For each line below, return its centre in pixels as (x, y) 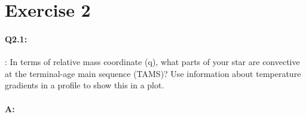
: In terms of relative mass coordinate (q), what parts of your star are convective (152, 62)
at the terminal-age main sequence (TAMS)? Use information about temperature (153, 73)
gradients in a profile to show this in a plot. (85, 85)
